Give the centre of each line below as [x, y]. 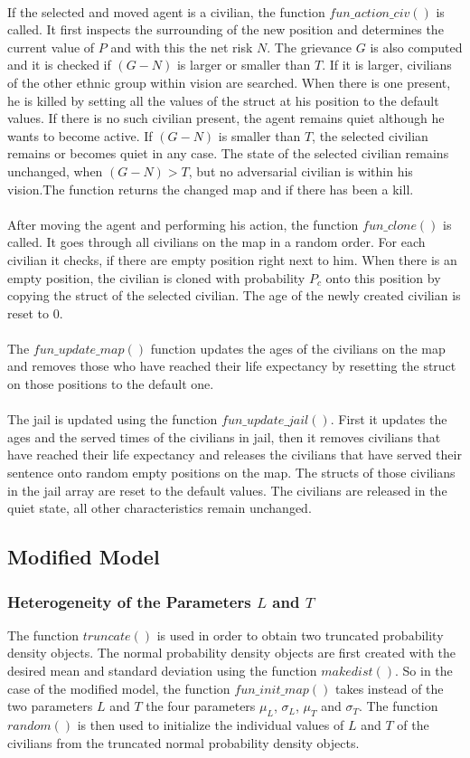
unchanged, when [55, 171]
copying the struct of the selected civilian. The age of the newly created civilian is [234, 295]
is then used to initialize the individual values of [211, 724]
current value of [51, 47]
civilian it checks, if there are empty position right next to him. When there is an [232, 259]
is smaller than [259, 135]
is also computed [416, 47]
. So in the [424, 670]
